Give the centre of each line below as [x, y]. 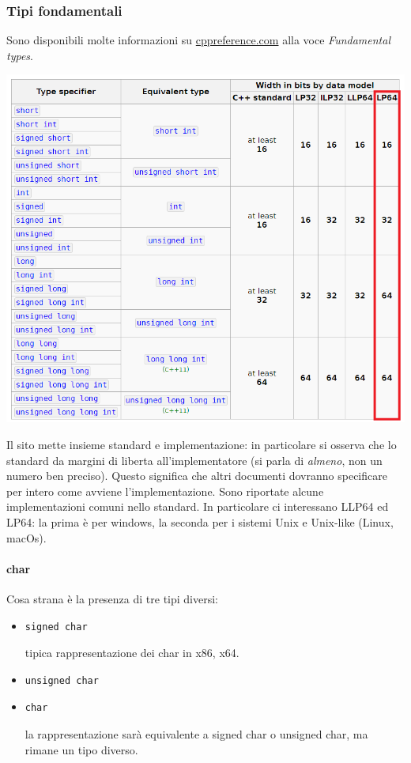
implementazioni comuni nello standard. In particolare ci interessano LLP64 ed [198, 506]
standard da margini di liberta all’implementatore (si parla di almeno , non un [194, 460]
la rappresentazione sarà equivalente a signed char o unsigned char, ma [196, 733]
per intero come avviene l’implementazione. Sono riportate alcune [165, 491]
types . [20, 55]
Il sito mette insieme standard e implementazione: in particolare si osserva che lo [202, 445]
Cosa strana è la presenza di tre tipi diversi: [113, 598]
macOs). [26, 537]
